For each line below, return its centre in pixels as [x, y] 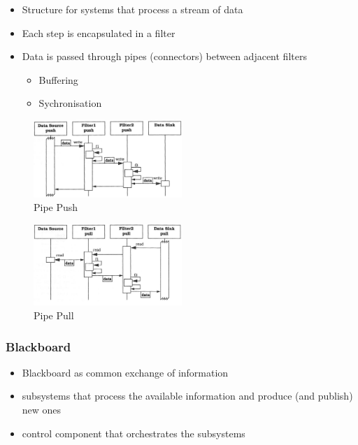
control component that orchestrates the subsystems [134, 433]
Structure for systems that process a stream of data [133, 9]
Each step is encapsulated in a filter [99, 32]
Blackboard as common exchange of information [125, 372]
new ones [42, 410]
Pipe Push [56, 207]
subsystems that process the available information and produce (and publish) [187, 396]
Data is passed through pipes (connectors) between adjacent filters [164, 56]
